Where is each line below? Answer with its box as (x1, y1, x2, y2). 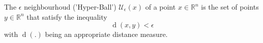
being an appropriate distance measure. (45, 29, 168, 39)
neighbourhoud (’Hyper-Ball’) (24, 2, 116, 12)
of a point (145, 2, 176, 12)
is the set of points (201, 2, 259, 12)
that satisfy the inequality (26, 11, 107, 22)
